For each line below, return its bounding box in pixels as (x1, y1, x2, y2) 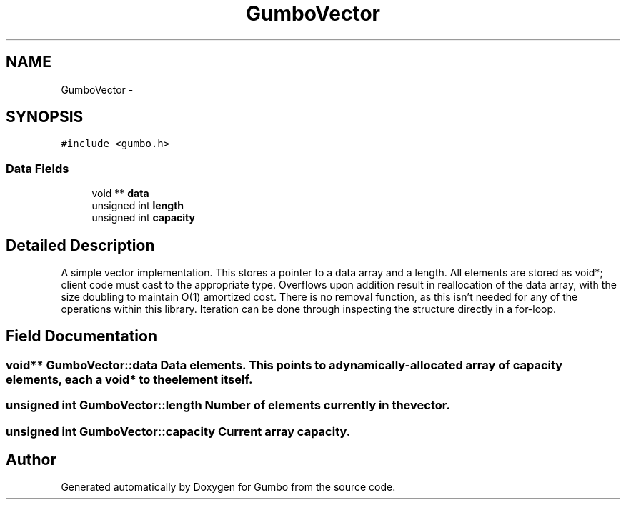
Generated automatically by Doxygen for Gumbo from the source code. (61, 481, 396, 494)
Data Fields (6, 161, 69, 176)
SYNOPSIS (6, 108, 84, 126)
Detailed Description (6, 236, 155, 254)
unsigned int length (91, 199, 184, 212)
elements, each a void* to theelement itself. (6, 371, 253, 386)
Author (6, 451, 56, 469)
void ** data (91, 187, 149, 200)
